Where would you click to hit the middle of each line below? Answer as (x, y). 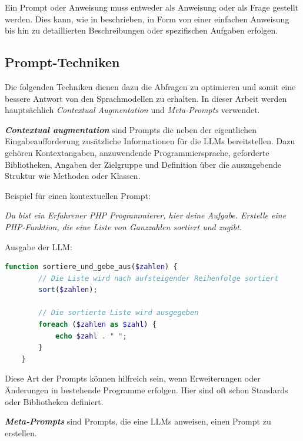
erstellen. (21, 432)
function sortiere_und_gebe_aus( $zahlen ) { (91, 267)
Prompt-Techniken (62, 62)
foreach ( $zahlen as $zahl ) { (97, 325)
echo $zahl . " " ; (91, 336)
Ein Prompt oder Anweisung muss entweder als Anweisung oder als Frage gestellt (152, 7)
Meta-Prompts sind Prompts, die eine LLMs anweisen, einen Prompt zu (138, 421)
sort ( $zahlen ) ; (68, 290)
